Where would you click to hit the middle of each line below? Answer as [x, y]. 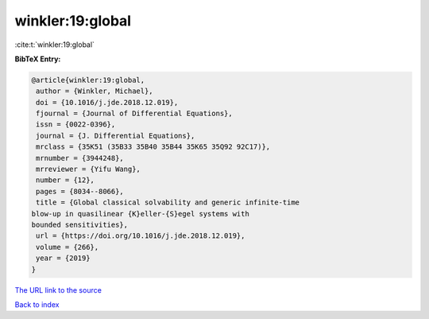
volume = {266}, [68, 247]
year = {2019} [63, 258]
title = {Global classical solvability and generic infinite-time [168, 202]
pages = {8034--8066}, [80, 191]
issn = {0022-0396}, [76, 124]
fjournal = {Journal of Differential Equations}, [135, 114]
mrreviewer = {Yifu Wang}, [88, 169]
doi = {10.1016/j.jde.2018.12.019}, [107, 102]
